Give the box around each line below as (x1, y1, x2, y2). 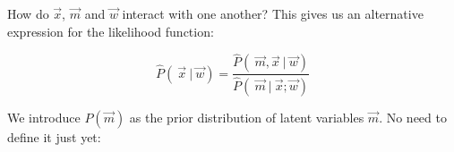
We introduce (7, 107, 81, 126)
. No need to (379, 107, 447, 126)
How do (7, 4, 49, 22)
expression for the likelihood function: (7, 21, 214, 40)
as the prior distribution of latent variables (129, 107, 364, 126)
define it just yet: (7, 127, 101, 146)
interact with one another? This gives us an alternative (122, 4, 424, 22)
